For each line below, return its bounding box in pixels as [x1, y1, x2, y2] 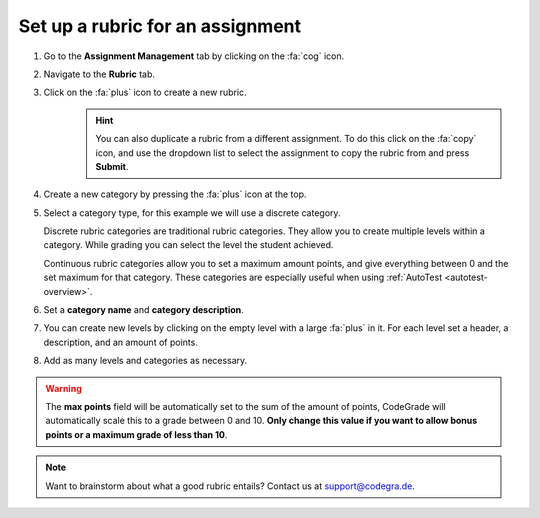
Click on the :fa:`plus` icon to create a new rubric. [43, 86, 247, 99]
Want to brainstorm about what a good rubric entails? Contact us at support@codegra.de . [45, 480, 415, 492]
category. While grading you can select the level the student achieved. [43, 239, 334, 251]
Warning [45, 382, 82, 394]
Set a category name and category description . [43, 304, 244, 316]
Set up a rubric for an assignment [18, 15, 302, 37]
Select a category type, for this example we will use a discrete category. [43, 206, 341, 219]
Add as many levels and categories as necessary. [43, 355, 248, 367]
